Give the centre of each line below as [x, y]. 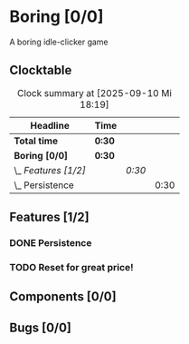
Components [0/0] [63, 297]
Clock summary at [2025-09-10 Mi [94, 93]
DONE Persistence [51, 243]
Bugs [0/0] [41, 327]
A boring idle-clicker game [59, 42]
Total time [36, 141]
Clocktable [41, 70]
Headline [50, 125]
